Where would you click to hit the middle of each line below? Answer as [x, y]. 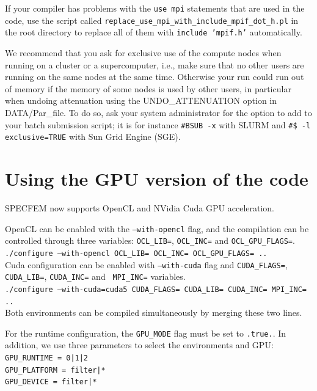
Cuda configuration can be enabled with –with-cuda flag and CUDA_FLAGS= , [146, 264]
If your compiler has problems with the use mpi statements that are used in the [155, 8]
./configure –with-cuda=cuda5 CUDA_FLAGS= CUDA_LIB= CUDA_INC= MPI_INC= [156, 289]
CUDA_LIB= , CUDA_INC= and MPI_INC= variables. [95, 276]
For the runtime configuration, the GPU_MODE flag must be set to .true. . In [146, 333]
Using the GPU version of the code [157, 179]
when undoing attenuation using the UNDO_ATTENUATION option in [141, 100]
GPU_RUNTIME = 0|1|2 [47, 358]
